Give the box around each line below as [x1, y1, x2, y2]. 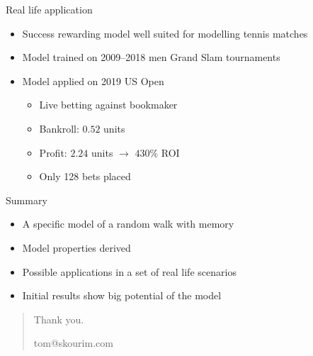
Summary [6, 192, 47, 207]
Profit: [39, 145, 67, 160]
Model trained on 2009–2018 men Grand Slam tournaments [22, 50, 280, 65]
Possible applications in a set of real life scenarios [22, 264, 237, 279]
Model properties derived [22, 240, 131, 255]
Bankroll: [39, 121, 79, 135]
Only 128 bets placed [39, 169, 131, 184]
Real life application [6, 2, 93, 16]
